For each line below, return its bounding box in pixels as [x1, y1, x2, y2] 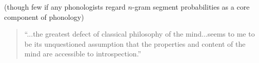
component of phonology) [4, 11, 84, 22]
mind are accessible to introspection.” [24, 48, 142, 59]
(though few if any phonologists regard [4, 2, 126, 12]
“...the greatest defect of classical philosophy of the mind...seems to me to [24, 28, 255, 39]
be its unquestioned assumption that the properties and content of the [24, 38, 246, 49]
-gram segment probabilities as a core [132, 2, 250, 12]
